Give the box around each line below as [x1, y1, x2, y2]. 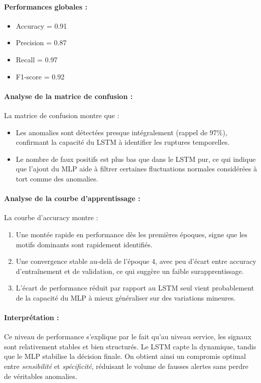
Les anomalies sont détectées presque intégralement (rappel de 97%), [16, 127, 227, 137]
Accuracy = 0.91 [16, 20, 67, 31]
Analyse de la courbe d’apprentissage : [4, 193, 141, 204]
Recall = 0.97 [16, 54, 58, 64]
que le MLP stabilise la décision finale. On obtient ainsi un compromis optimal [4, 351, 246, 361]
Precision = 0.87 [16, 37, 67, 48]
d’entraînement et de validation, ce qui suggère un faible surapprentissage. [16, 265, 244, 276]
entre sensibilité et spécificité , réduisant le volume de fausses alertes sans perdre [4, 361, 248, 371]
